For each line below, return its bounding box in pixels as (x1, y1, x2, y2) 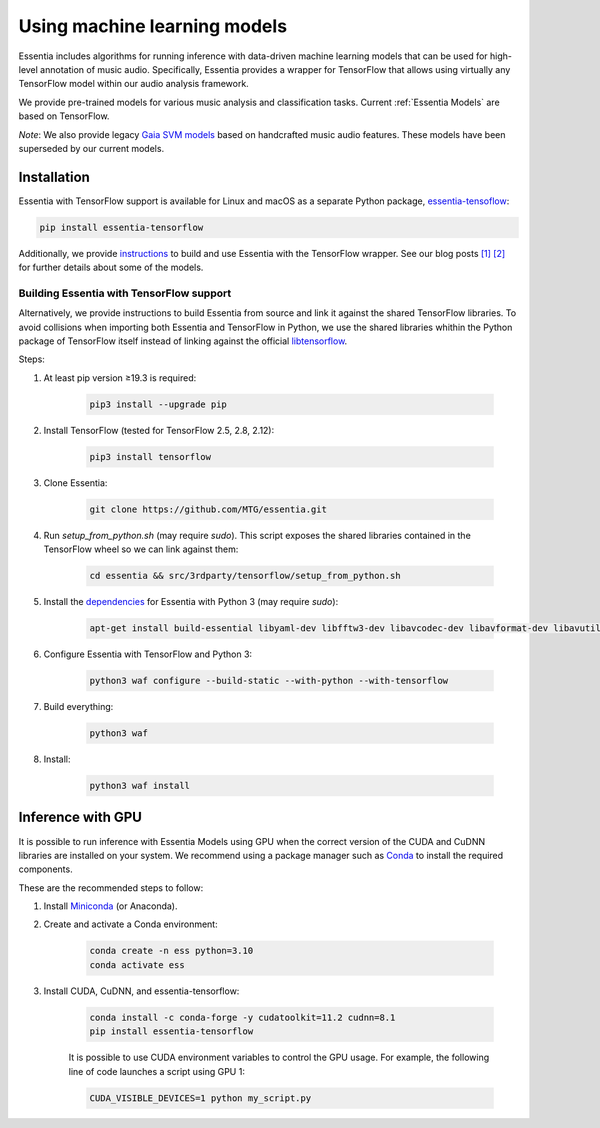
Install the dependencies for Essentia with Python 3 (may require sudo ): (43, 596, 339, 608)
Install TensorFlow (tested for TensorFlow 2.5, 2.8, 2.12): (43, 424, 275, 436)
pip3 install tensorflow (89, 451, 212, 462)
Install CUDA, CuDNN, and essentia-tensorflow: (43, 985, 240, 997)
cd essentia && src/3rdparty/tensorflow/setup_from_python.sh (89, 570, 401, 582)
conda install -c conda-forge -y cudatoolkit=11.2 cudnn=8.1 (89, 1011, 396, 1023)
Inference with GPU (18, 809, 142, 826)
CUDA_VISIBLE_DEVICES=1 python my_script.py (89, 1092, 312, 1104)
